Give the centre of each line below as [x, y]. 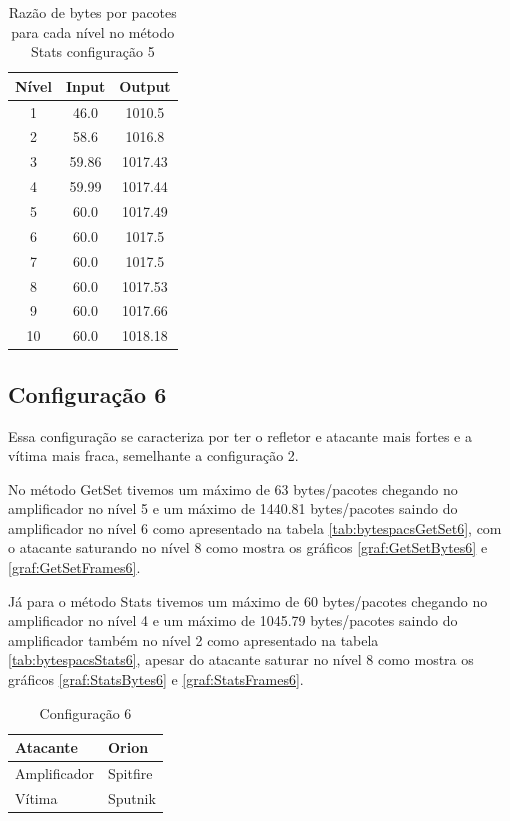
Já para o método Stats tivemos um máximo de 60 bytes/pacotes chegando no [248, 600]
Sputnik [132, 797]
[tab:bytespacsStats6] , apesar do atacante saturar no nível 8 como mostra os [241, 659]
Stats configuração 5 [92, 51]
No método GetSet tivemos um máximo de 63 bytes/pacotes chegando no [233, 488]
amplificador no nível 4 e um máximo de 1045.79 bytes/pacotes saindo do [233, 620]
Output [145, 85]
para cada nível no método [93, 31]
